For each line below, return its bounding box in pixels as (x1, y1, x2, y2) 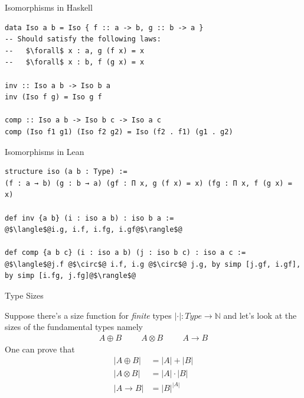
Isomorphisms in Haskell (5, 1, 93, 13)
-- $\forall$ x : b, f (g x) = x (5, 58, 145, 67)
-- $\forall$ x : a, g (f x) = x (5, 46, 145, 55)
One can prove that (5, 342, 75, 355)
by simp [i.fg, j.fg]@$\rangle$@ (5, 271, 136, 280)
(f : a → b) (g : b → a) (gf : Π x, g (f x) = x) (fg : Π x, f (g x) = (5, 179, 292, 187)
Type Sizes (5, 289, 44, 302)
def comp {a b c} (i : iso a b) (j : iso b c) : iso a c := (5, 248, 246, 257)
